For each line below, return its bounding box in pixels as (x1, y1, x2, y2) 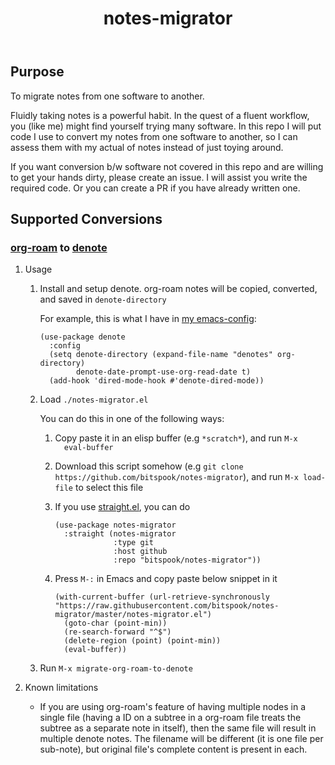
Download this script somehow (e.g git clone (54, 460, 244, 472)
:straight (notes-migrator (63, 529, 177, 539)
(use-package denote (39, 332, 126, 342)
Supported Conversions (10, 211, 163, 227)
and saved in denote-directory (39, 293, 167, 306)
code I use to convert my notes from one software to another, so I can (10, 130, 298, 142)
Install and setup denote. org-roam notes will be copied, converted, (39, 283, 318, 295)
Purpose (10, 63, 65, 81)
